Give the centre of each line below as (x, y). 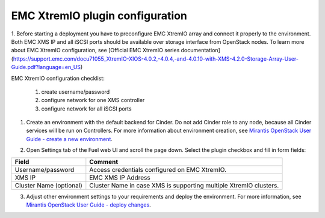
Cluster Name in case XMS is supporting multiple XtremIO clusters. (184, 185)
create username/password (76, 92)
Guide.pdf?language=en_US (46, 67)
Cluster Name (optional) (48, 185)
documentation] (201, 50)
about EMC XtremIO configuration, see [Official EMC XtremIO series (95, 50)
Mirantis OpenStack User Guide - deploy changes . (89, 205)
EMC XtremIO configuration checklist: (58, 78)
